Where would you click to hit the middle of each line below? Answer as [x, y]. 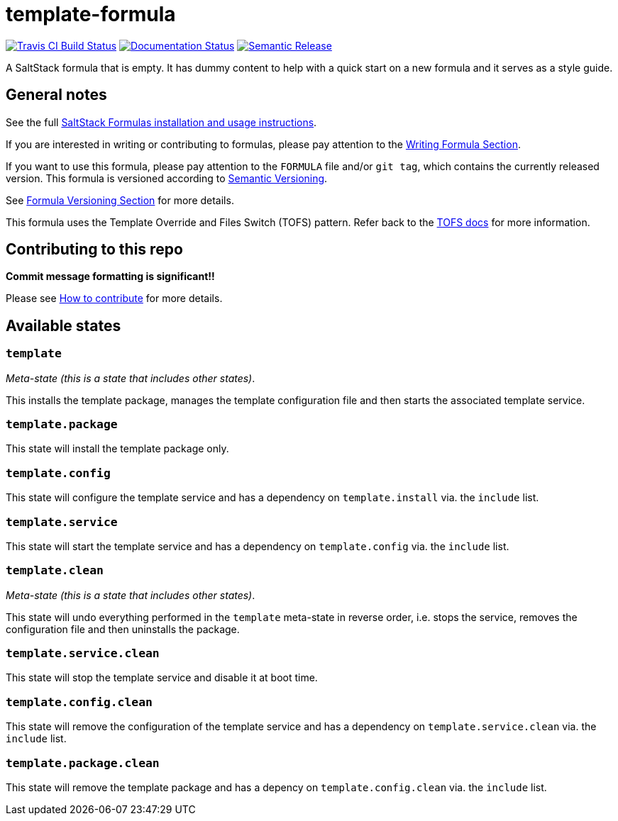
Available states [64, 325]
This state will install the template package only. [117, 449]
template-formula [91, 14]
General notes [56, 95]
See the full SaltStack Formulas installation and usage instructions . [161, 122]
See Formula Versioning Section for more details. [120, 200]
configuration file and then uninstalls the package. [123, 629]
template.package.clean [83, 763]
